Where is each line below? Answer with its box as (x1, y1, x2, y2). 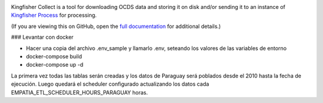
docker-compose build (26, 52, 82, 60)
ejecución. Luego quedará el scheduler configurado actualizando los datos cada (11, 80, 209, 88)
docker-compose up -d (26, 61, 84, 68)
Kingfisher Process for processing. (11, 12, 97, 19)
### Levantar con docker (11, 33, 74, 41)
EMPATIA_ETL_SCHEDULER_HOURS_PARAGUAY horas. (11, 89, 148, 96)
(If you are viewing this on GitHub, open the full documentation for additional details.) (11, 23, 221, 30)
